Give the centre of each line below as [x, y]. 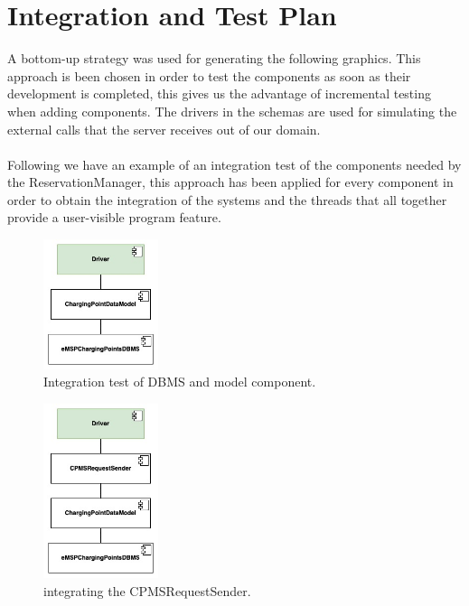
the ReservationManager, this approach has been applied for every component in [230, 182]
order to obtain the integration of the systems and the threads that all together [227, 199]
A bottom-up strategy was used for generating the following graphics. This [214, 58]
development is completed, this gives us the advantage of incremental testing [219, 93]
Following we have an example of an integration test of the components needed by [234, 164]
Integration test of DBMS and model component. [180, 382]
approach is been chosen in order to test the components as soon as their [209, 75]
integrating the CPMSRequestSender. [147, 590]
